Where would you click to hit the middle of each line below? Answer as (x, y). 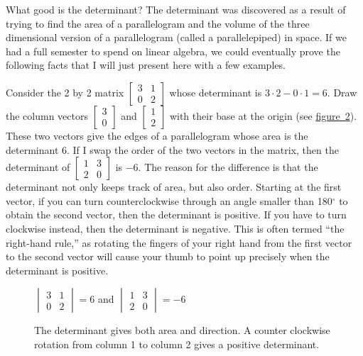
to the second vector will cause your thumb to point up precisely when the (168, 256)
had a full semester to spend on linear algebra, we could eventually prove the (173, 51)
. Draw (342, 92)
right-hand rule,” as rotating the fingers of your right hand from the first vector (179, 242)
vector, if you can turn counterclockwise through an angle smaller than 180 (169, 200)
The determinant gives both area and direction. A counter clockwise (182, 330)
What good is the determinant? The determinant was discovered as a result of (176, 9)
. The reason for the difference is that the (228, 167)
